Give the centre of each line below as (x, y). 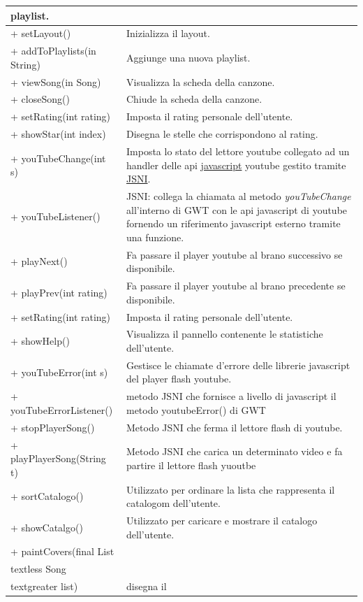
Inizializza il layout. (168, 33)
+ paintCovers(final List (62, 551)
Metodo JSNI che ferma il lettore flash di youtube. (234, 427)
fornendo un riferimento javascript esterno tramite (233, 223)
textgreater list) (44, 586)
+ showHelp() (40, 341)
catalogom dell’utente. (173, 503)
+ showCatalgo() (47, 527)
